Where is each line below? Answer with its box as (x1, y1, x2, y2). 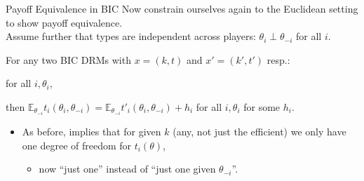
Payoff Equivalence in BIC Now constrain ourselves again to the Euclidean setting (6, 1, 358, 15)
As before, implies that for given (22, 124, 161, 139)
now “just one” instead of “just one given (39, 161, 216, 176)
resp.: (267, 52, 290, 67)
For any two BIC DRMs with (6, 52, 131, 67)
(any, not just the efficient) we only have (173, 124, 346, 139)
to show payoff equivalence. (6, 15, 123, 29)
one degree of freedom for (22, 138, 132, 152)
